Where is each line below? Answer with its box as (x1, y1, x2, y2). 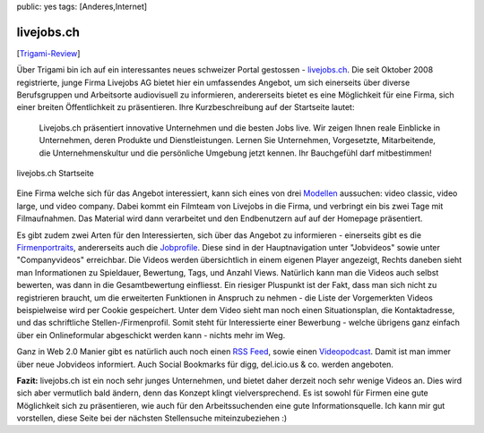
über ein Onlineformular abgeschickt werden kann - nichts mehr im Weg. (16, 329, 286, 340)
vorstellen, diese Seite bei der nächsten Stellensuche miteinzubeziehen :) (16, 412, 288, 424)
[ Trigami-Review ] (16, 47, 81, 58)
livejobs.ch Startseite (16, 168, 94, 179)
